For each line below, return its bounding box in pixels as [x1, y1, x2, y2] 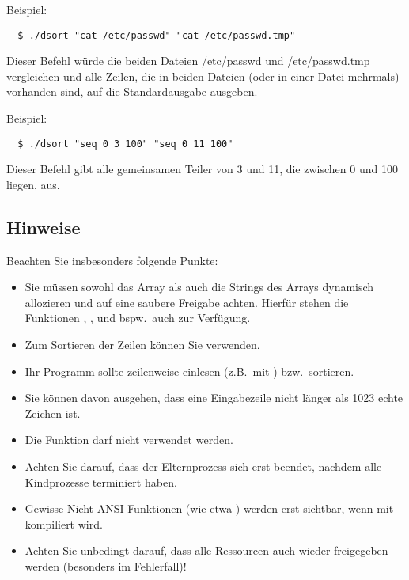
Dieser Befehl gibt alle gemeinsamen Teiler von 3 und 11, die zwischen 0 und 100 [6, 161, 398, 177]
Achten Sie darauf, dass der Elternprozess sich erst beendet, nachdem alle [25, 458, 382, 475]
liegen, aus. [6, 176, 60, 192]
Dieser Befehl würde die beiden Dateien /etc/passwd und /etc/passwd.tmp [6, 52, 370, 69]
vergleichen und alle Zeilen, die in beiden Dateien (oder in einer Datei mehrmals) [6, 67, 400, 84]
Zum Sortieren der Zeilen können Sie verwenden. [25, 336, 260, 353]
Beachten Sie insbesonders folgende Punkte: [6, 252, 218, 268]
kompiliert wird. [25, 515, 103, 532]
